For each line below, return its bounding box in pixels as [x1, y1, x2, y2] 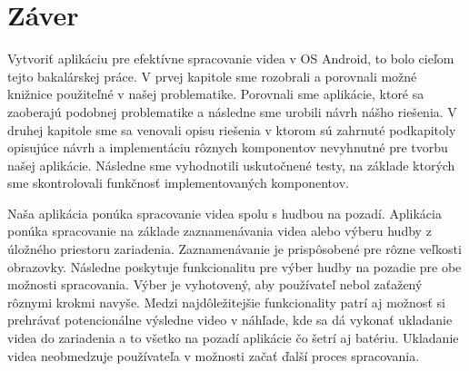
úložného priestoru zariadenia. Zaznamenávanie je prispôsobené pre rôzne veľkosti [7, 239, 462, 259]
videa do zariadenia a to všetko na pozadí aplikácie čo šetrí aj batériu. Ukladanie [7, 328, 459, 347]
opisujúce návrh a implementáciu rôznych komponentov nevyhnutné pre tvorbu [7, 138, 448, 157]
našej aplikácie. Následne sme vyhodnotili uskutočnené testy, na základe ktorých [7, 155, 455, 174]
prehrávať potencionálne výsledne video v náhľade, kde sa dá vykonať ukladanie [7, 310, 453, 329]
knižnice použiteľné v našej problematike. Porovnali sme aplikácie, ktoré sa [7, 84, 424, 103]
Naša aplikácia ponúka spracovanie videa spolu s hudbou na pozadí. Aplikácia [7, 203, 442, 222]
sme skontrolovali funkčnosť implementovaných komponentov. [7, 173, 349, 192]
